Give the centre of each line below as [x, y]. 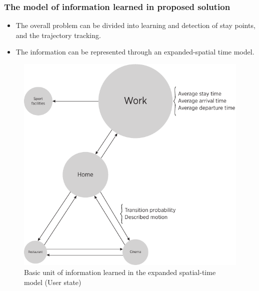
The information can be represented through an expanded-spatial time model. [135, 52]
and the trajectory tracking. [58, 35]
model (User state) [53, 282]
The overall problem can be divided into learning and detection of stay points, [135, 25]
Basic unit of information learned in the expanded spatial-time [120, 272]
